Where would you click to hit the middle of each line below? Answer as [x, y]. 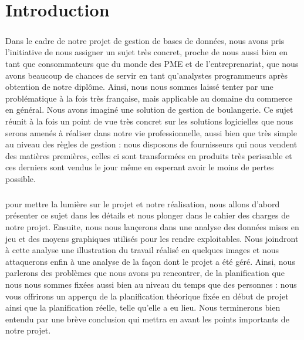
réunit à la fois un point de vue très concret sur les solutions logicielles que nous [149, 121]
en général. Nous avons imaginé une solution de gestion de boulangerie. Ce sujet [149, 110]
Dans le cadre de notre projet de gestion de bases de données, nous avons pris [145, 40]
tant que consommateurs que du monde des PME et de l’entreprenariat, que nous [152, 63]
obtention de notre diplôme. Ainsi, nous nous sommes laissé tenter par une [139, 87]
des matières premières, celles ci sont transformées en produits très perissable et [149, 155]
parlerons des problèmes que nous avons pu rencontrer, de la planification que [145, 273]
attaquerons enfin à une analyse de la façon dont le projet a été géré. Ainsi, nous [150, 261]
